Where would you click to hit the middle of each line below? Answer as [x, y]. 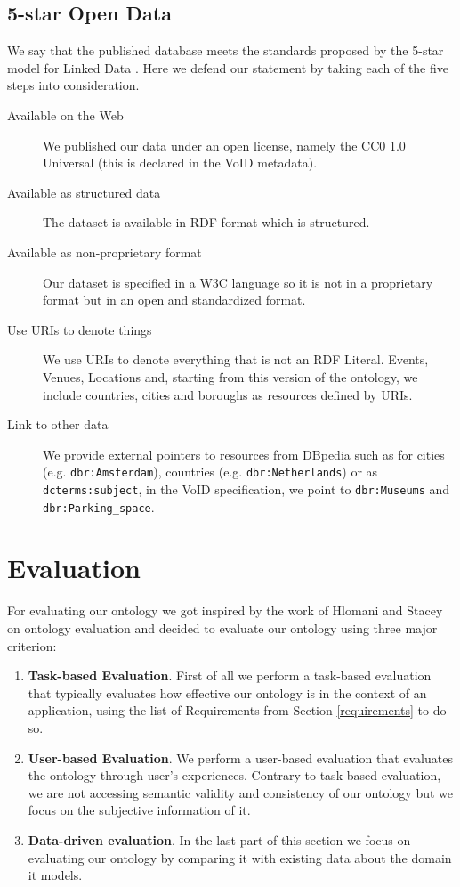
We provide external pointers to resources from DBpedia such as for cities [244, 454]
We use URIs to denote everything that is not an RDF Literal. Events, [236, 359]
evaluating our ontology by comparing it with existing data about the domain [240, 857]
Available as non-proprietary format [105, 252]
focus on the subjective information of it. [139, 810]
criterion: [32, 645]
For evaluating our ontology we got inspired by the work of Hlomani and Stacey [225, 610]
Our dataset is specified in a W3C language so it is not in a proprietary [238, 282]
